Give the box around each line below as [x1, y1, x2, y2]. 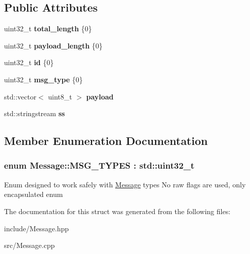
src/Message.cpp [4, 240, 55, 250]
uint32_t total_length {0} [4, 23, 92, 34]
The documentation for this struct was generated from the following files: [4, 206, 231, 216]
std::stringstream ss [4, 108, 65, 119]
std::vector [4, 91, 36, 101]
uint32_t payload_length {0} [4, 40, 103, 50]
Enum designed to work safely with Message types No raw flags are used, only [4, 179, 246, 189]
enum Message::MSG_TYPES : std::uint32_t [4, 159, 194, 172]
